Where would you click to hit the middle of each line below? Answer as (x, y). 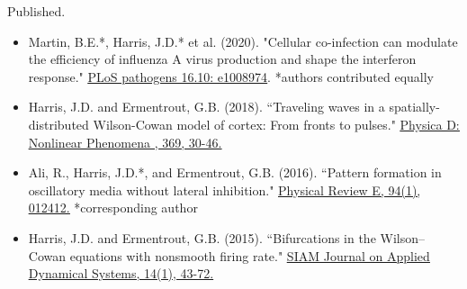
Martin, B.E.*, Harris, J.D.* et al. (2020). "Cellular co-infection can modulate (243, 41)
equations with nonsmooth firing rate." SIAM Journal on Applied (250, 255)
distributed (58, 124)
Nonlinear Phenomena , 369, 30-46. (125, 142)
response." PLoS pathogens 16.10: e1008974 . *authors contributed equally (231, 76)
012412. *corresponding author (113, 208)
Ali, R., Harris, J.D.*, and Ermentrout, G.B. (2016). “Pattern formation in (235, 172)
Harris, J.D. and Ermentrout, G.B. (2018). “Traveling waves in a (207, 107)
